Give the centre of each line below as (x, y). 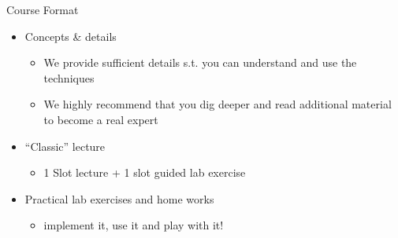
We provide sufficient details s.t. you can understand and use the (200, 62)
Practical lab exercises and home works (119, 198)
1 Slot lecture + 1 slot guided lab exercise (145, 172)
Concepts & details (71, 36)
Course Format (43, 9)
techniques (69, 77)
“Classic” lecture (65, 146)
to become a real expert (101, 119)
